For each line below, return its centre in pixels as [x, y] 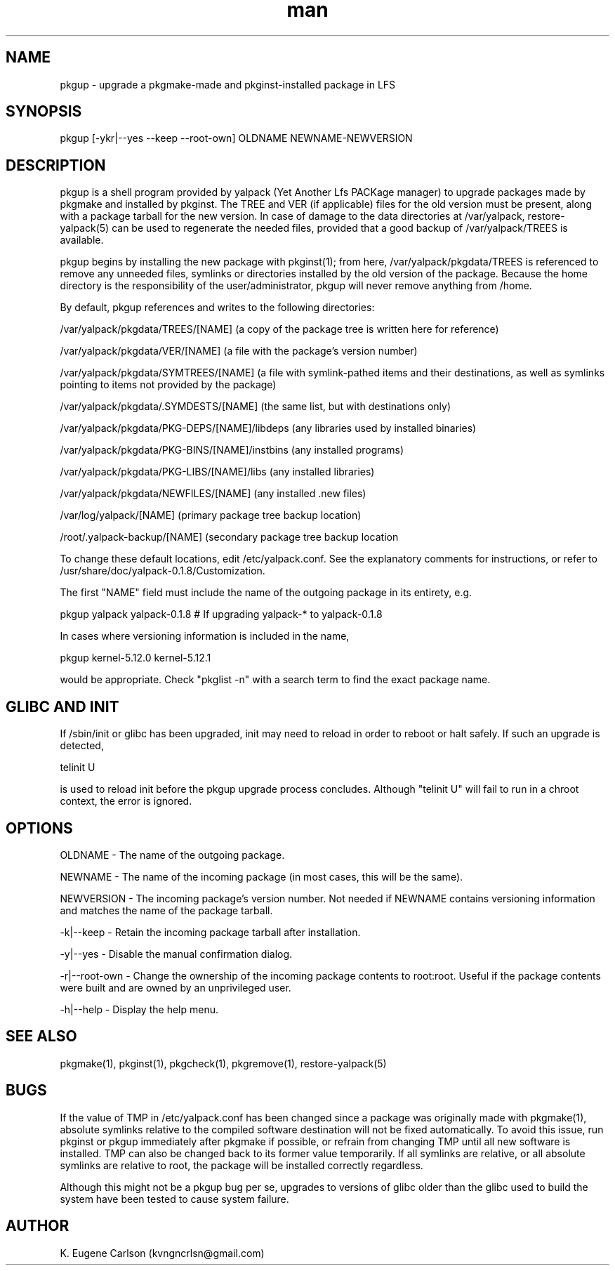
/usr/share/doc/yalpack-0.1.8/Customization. [163, 571]
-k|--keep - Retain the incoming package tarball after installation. [210, 932]
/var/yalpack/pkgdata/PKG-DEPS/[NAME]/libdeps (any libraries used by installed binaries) [268, 428]
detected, [82, 746]
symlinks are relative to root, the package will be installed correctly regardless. [242, 1165]
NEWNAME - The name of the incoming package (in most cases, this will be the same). [262, 876]
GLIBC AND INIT [62, 706]
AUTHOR [38, 1226]
